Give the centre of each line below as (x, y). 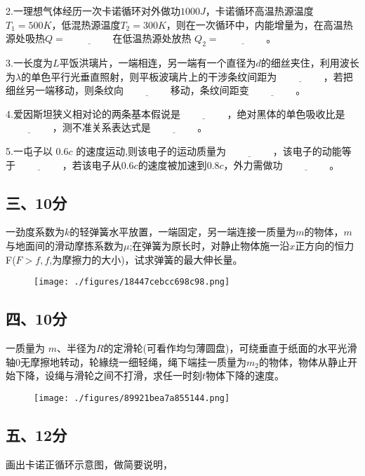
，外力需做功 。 (281, 164)
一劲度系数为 (35, 232)
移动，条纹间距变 (210, 90)
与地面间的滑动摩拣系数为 (65, 245)
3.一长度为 (29, 62)
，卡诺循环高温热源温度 (259, 11)
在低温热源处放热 (152, 38)
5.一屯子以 (29, 150)
